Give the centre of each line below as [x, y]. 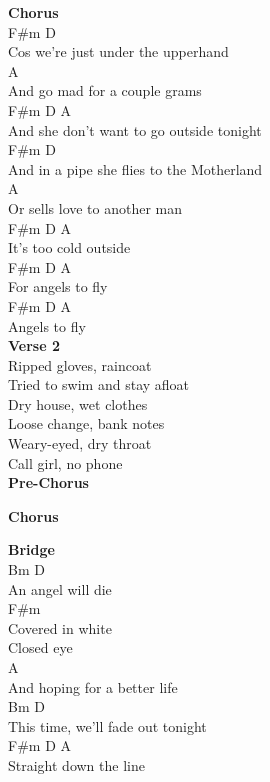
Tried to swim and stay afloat [99, 384]
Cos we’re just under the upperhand [118, 51]
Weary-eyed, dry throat [80, 443]
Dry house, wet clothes [78, 403]
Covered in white [60, 627]
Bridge [31, 549]
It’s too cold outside [69, 247]
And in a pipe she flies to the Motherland [135, 168]
